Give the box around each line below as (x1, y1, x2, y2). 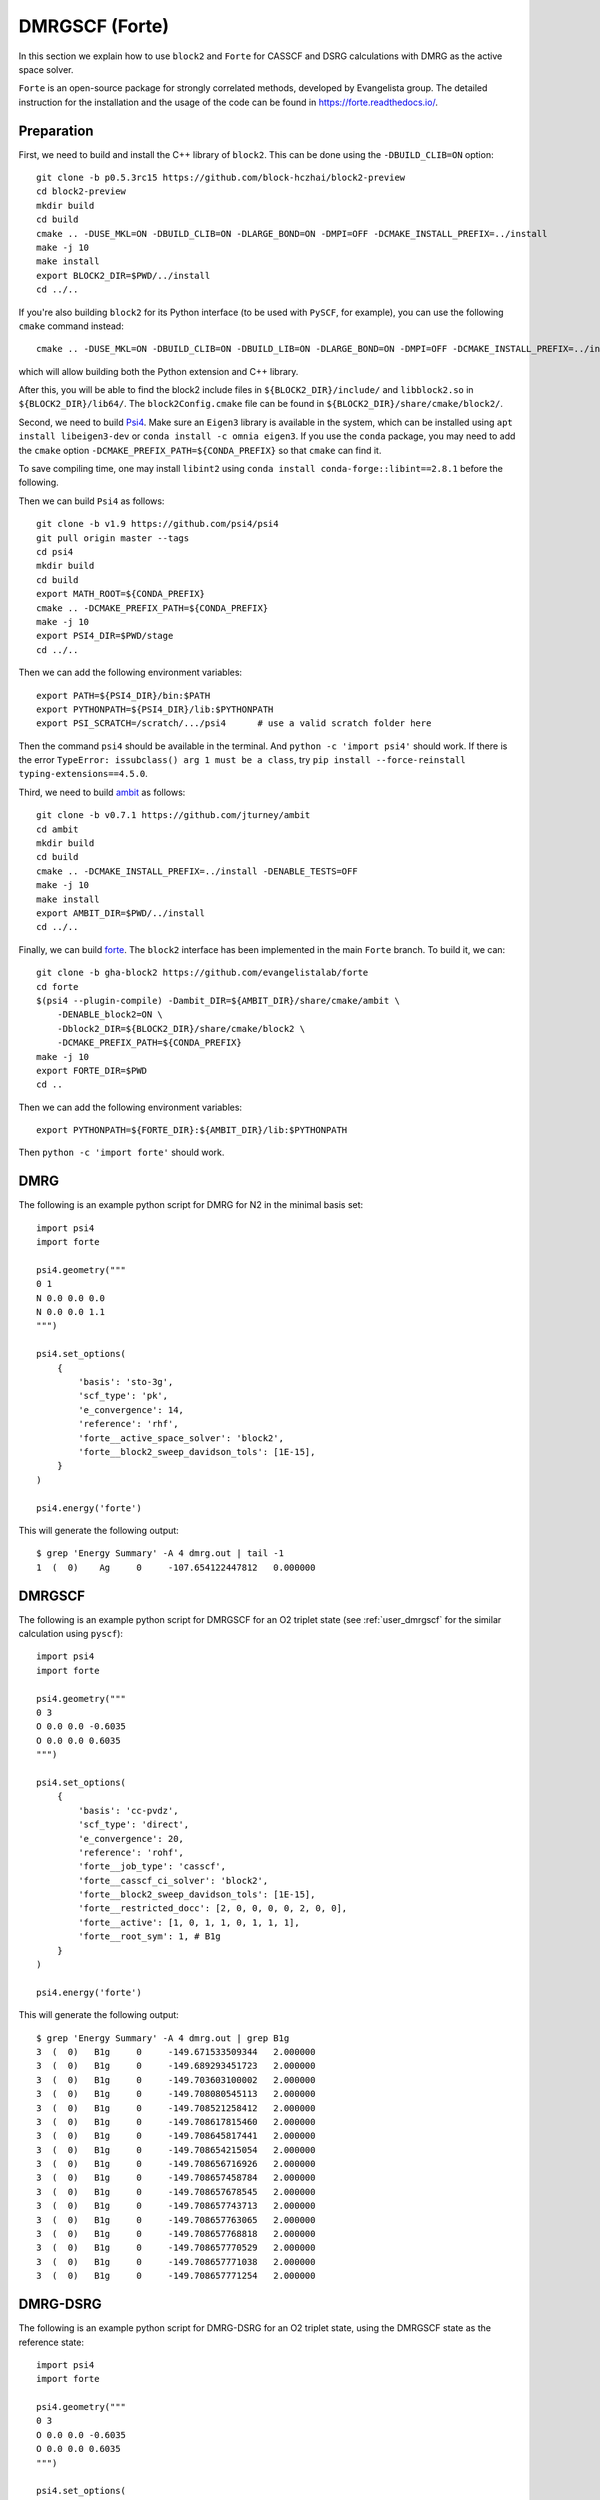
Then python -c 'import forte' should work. (18, 1146, 225, 1159)
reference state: (18, 2336, 85, 2348)
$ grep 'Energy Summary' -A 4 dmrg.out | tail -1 (36, 1548, 285, 1559)
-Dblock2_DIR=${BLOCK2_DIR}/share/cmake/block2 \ (56, 1023, 305, 1034)
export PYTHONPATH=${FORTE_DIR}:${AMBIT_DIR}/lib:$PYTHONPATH (36, 1125, 348, 1136)
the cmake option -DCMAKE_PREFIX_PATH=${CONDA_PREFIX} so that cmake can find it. (18, 444, 382, 456)
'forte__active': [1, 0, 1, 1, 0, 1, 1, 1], (78, 1916, 300, 1928)
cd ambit (36, 823, 79, 835)
